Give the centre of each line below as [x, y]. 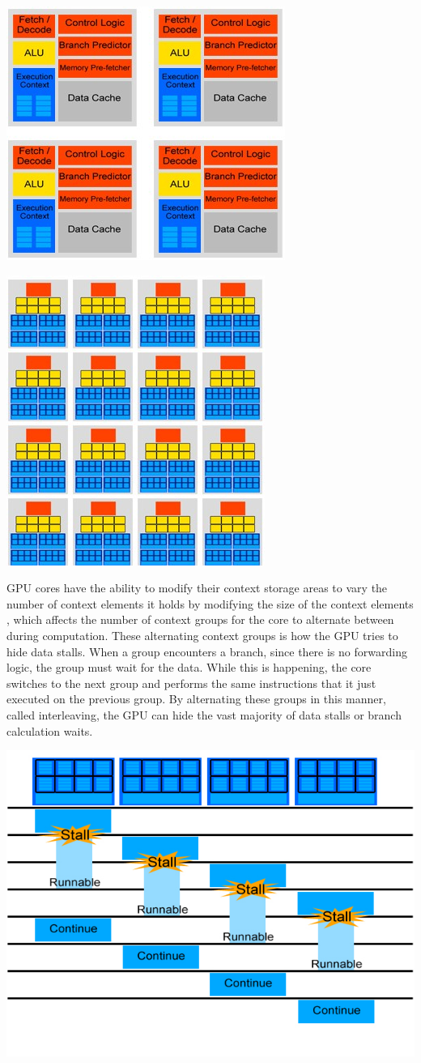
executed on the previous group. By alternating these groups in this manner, [196, 699]
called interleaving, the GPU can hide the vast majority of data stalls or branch [204, 714]
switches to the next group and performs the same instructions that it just [191, 683]
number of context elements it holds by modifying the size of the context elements [210, 603]
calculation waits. [50, 730]
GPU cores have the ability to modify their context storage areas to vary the [197, 588]
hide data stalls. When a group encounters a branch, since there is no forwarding [207, 651]
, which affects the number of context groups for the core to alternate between [200, 619]
